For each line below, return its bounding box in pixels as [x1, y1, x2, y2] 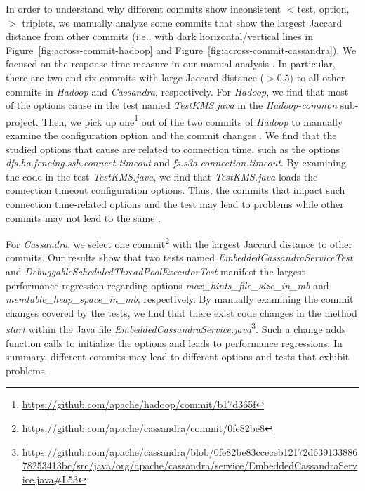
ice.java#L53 [22, 471, 78, 486]
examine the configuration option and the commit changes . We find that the [6, 128, 337, 142]
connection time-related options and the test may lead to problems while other [6, 196, 344, 211]
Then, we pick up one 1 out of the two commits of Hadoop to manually [41, 112, 343, 129]
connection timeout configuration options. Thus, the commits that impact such [6, 183, 345, 197]
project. [6, 114, 39, 129]
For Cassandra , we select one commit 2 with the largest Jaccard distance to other [6, 235, 353, 251]
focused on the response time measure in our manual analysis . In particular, [6, 56, 336, 71]
